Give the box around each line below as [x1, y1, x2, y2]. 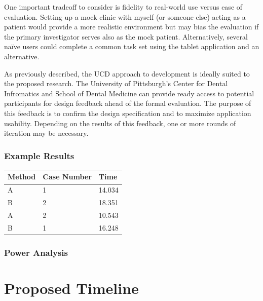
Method [8, 171, 36, 182]
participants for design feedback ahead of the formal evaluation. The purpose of [4, 98, 251, 108]
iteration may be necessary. [4, 128, 89, 138]
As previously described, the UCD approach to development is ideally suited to [4, 68, 250, 79]
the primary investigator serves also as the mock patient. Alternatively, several [4, 31, 248, 42]
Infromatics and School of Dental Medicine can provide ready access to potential [4, 88, 254, 98]
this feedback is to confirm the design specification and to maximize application [4, 107, 251, 118]
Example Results [4, 149, 74, 162]
